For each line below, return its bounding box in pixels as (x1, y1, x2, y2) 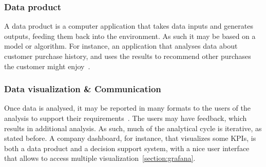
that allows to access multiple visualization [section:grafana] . (4, 153, 196, 163)
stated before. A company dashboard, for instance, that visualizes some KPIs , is (4, 133, 256, 143)
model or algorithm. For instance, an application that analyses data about (4, 40, 238, 51)
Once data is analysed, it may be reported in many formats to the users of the (4, 102, 251, 113)
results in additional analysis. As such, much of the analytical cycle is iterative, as (4, 122, 262, 133)
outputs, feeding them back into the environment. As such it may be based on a (4, 30, 256, 41)
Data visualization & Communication (4, 82, 161, 95)
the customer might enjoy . (4, 60, 90, 71)
